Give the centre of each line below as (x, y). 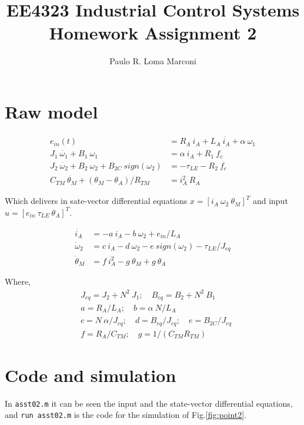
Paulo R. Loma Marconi (153, 61)
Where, (18, 281)
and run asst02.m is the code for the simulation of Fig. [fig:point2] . (126, 415)
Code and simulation (91, 375)
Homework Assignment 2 (153, 33)
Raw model (51, 111)
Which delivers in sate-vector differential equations (96, 201)
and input (270, 201)
